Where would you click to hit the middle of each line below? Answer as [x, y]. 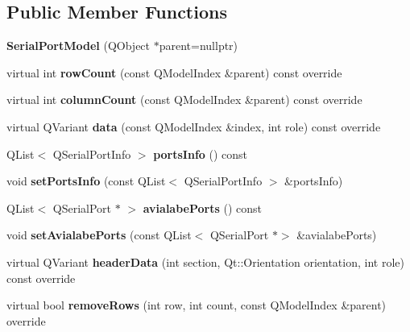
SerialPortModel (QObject [79, 46]
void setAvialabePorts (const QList [99, 235]
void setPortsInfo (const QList [86, 181]
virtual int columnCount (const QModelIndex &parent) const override [184, 100]
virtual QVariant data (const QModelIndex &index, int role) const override [194, 126]
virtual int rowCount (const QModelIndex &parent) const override [174, 72]
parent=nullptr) [199, 46]
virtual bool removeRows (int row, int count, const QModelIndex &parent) [197, 305]
